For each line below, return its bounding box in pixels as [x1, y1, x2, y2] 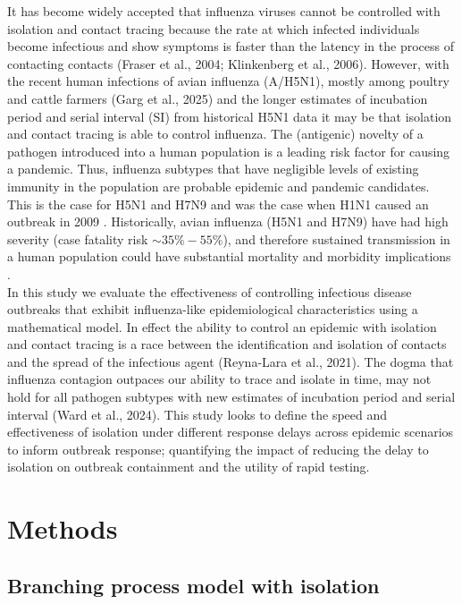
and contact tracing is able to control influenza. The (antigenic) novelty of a [7, 124, 424, 143]
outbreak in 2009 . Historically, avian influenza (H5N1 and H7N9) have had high [7, 212, 449, 231]
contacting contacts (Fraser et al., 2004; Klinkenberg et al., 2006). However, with [7, 54, 449, 72]
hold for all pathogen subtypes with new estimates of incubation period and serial [7, 387, 456, 406]
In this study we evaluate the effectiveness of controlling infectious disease [7, 282, 412, 301]
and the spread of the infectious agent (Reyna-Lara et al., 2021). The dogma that [7, 352, 454, 370]
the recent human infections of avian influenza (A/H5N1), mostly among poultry [7, 72, 449, 90]
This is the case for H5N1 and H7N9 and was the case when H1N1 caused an [7, 194, 429, 213]
